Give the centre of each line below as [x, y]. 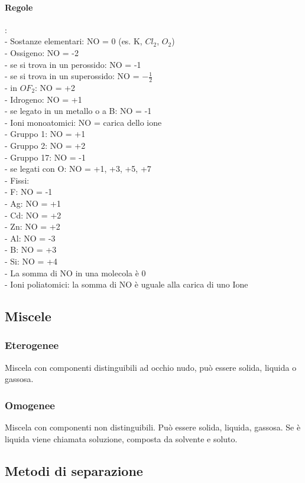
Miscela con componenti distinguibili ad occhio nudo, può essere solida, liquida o [151, 367]
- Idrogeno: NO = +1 [43, 99]
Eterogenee [32, 345]
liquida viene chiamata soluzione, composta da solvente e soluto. [121, 438]
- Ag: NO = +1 [33, 203]
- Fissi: [17, 180]
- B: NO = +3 [31, 249]
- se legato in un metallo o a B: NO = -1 [78, 111]
